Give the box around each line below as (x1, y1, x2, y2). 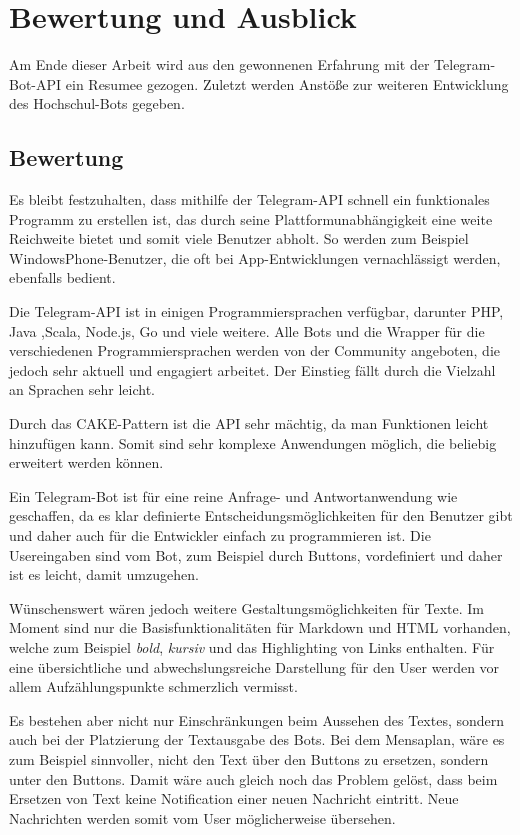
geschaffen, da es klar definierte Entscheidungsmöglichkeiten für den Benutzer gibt (9, 505, 513, 526)
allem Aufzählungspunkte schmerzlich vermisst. (9, 676, 298, 697)
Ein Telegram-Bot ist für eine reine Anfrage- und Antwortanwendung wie (9, 485, 458, 506)
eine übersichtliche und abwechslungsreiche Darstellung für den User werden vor (9, 656, 500, 677)
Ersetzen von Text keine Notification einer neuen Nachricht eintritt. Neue (9, 788, 459, 809)
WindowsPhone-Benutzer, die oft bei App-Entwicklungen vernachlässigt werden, (9, 247, 501, 268)
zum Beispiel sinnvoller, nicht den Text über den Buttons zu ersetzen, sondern (9, 748, 489, 769)
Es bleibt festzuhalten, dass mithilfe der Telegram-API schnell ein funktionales (9, 189, 490, 210)
